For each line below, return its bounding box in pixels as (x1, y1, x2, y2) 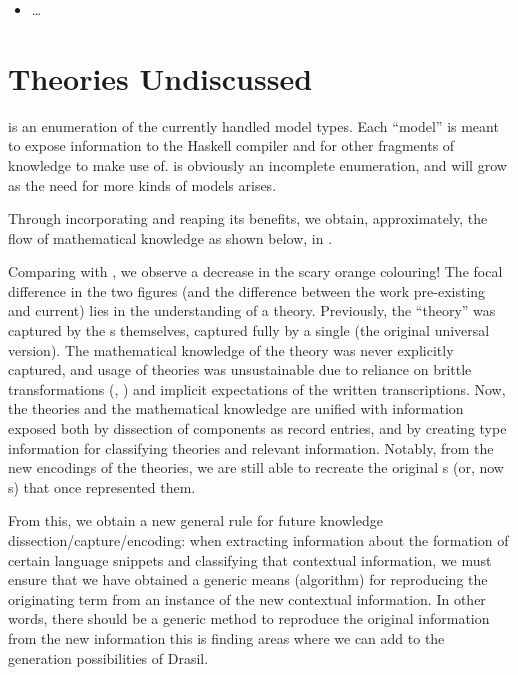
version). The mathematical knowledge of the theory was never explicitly (8, 339, 454, 360)
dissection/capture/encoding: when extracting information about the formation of (8, 530, 509, 550)
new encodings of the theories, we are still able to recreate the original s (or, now (8, 457, 504, 478)
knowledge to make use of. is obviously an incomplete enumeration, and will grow (8, 154, 507, 175)
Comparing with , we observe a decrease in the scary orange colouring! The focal (8, 261, 503, 282)
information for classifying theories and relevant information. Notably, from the (8, 437, 494, 458)
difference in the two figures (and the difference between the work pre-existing (8, 280, 486, 301)
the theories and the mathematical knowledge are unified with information (8, 398, 464, 419)
